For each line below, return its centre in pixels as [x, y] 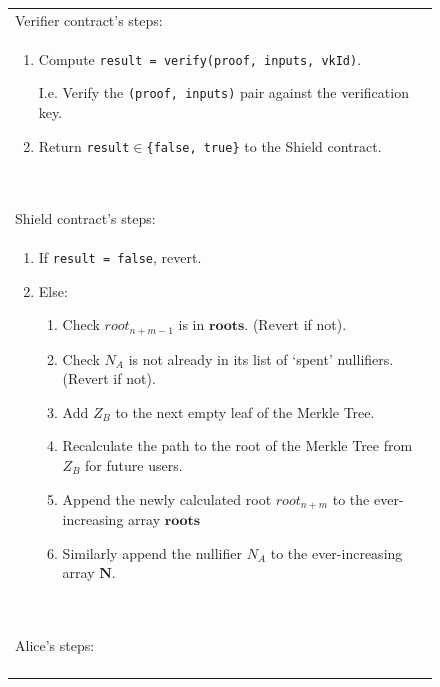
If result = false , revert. [120, 256]
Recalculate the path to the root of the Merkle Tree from [237, 445]
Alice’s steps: [55, 644]
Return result [84, 145]
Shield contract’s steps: [85, 218]
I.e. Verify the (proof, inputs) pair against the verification [223, 92]
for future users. [134, 464]
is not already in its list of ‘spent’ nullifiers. [261, 358]
